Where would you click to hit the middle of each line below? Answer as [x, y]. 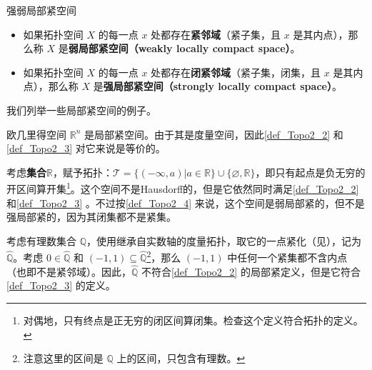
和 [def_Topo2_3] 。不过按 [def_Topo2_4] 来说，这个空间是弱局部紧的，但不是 [186, 202]
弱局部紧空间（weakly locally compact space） [179, 48]
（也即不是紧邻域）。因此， [69, 271]
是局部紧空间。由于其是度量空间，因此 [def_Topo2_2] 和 [213, 134]
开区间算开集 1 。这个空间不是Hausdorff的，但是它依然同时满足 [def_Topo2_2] [183, 187]
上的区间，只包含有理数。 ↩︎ [181, 358]
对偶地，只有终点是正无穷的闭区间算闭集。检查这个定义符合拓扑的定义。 [193, 320]
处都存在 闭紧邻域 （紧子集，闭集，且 [236, 72]
